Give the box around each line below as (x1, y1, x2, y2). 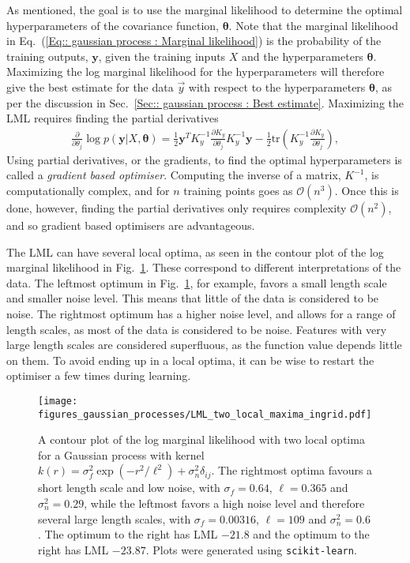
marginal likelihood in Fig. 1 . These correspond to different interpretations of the (6, 259, 401, 276)
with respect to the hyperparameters (188, 78, 366, 95)
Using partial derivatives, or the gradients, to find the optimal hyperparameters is (6, 151, 402, 167)
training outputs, (6, 47, 88, 64)
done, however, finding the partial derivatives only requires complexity (6, 199, 347, 216)
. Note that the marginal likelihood (228, 17, 398, 33)
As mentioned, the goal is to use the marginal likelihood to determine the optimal (6, 2, 403, 17)
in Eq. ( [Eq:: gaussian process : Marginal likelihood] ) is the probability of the (6, 32, 382, 49)
